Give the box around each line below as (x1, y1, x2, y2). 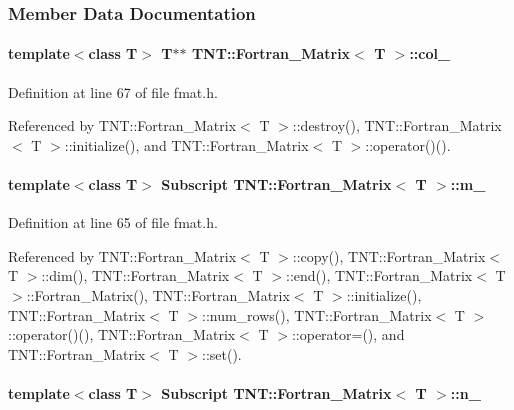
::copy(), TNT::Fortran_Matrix (292, 245, 486, 266)
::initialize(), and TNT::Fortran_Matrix (64, 134, 309, 155)
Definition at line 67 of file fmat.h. (8, 81, 218, 102)
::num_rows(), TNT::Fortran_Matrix (202, 304, 432, 325)
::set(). (202, 343, 242, 364)
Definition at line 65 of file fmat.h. (8, 212, 218, 233)
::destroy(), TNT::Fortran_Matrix (292, 115, 502, 136)
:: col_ (409, 43, 451, 64)
